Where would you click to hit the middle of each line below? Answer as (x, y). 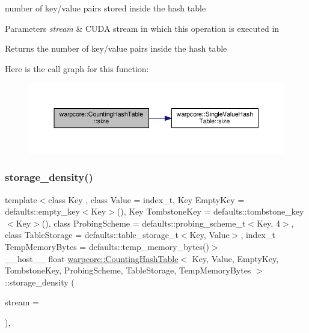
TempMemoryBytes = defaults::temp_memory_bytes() (107, 246)
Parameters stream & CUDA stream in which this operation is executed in (142, 28)
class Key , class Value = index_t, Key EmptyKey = (146, 199)
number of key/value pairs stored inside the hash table (106, 8)
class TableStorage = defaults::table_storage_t (92, 235)
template (21, 199)
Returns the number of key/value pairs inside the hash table (116, 48)
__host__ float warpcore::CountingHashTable (92, 258)
